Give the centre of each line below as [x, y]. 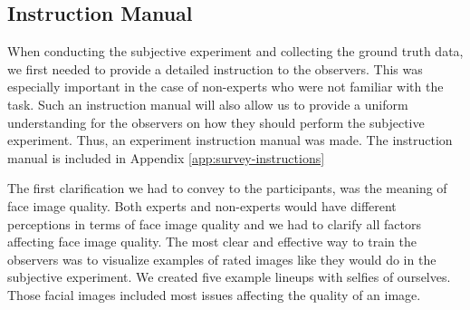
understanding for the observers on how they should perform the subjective [216, 122]
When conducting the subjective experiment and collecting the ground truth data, [235, 51]
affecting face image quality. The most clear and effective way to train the [212, 242]
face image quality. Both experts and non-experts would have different [202, 205]
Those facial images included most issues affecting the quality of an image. [214, 294]
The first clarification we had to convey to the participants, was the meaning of [227, 188]
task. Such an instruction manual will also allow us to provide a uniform [208, 104]
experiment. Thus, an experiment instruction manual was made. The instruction [230, 140]
